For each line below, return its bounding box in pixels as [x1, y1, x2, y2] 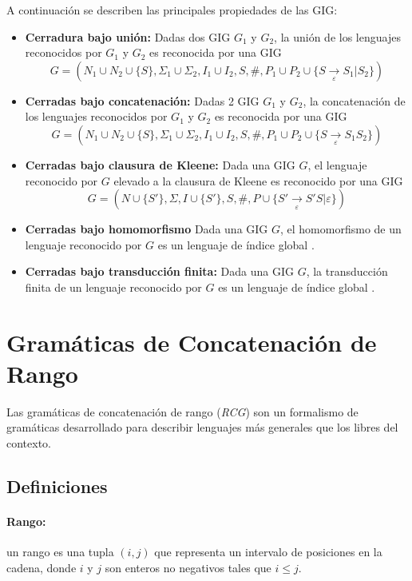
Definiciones [6, 474, 108, 499]
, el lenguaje [307, 156, 367, 173]
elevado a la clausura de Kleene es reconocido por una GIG [113, 172, 403, 189]
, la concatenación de [303, 92, 406, 109]
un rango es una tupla [6, 543, 114, 560]
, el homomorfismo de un [280, 221, 402, 237]
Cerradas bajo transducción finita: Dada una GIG [25, 263, 294, 280]
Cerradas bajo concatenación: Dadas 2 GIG [25, 92, 259, 109]
